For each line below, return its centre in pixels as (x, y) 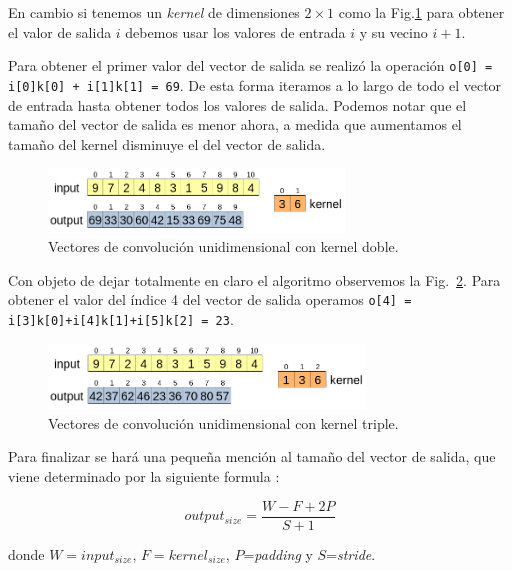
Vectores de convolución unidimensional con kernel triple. (223, 422)
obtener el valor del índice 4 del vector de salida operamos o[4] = (210, 299)
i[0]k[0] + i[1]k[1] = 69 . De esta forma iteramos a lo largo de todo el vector (255, 84)
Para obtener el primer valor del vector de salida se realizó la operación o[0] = (250, 65)
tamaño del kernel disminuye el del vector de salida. (167, 143)
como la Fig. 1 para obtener (421, 12)
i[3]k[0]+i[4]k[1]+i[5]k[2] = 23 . (121, 319)
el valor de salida (60, 31)
